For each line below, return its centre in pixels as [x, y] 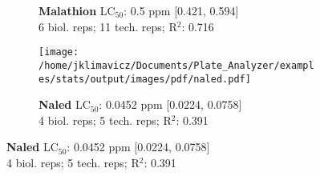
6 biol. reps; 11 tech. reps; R [108, 26]
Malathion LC [77, 10]
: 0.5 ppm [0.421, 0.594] [181, 10]
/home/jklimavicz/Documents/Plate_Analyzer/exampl [176, 65]
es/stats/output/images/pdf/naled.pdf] [145, 79]
